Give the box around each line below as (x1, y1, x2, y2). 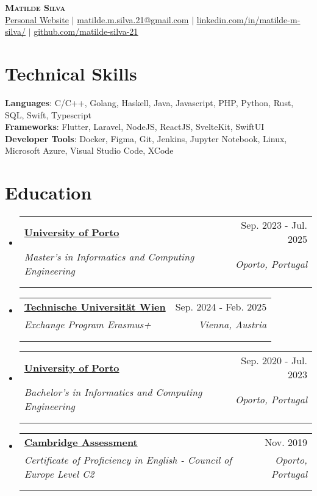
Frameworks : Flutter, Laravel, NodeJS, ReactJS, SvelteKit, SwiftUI (5, 120, 265, 133)
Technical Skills (5, 60, 137, 85)
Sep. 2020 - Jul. (241, 353, 307, 367)
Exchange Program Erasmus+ (24, 317, 151, 331)
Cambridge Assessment (24, 435, 138, 449)
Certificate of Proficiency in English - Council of (24, 453, 232, 467)
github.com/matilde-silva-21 (34, 25, 138, 38)
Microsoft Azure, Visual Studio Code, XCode (5, 144, 174, 157)
